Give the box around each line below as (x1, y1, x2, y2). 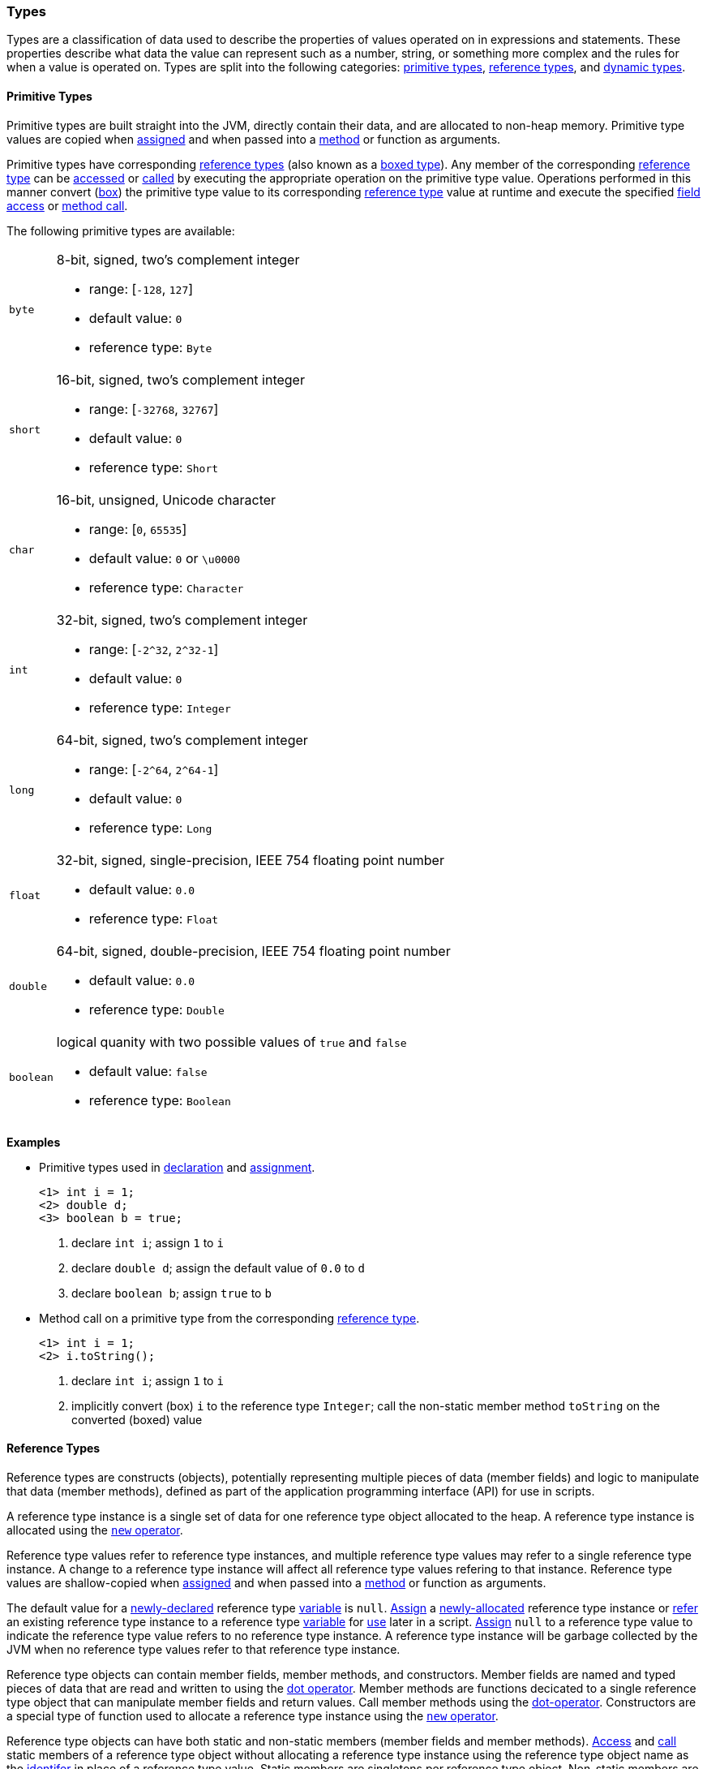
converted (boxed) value (71, 1412, 203, 1427)
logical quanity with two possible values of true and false (56, 1033, 407, 1050)
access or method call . (6, 198, 128, 213)
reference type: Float (88, 910, 219, 927)
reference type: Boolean (88, 1091, 231, 1108)
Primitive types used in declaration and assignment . (39, 1160, 315, 1174)
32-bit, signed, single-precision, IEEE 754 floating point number (56, 851, 444, 868)
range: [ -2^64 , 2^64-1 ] (88, 760, 219, 777)
